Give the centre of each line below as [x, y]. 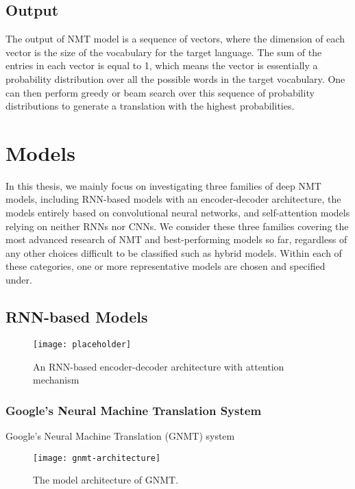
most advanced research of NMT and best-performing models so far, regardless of [176, 239]
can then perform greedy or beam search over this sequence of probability [160, 92]
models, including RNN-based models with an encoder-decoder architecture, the [173, 199]
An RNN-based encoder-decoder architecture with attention [159, 366]
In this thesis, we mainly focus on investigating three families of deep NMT [163, 185]
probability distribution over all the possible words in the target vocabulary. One [175, 78]
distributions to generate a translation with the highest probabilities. [150, 106]
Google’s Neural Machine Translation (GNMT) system [120, 435]
